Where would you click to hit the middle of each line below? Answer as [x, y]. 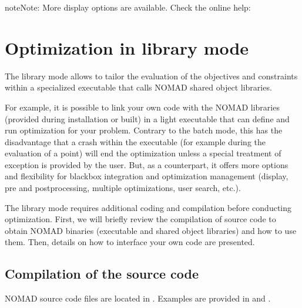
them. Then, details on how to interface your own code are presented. [130, 242]
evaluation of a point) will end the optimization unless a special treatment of [143, 153]
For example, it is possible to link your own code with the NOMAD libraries [142, 107]
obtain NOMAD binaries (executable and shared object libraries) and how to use [151, 230]
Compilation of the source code [102, 274]
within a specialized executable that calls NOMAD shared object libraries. [138, 87]
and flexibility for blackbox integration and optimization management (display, [147, 176]
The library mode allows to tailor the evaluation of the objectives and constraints [151, 76]
